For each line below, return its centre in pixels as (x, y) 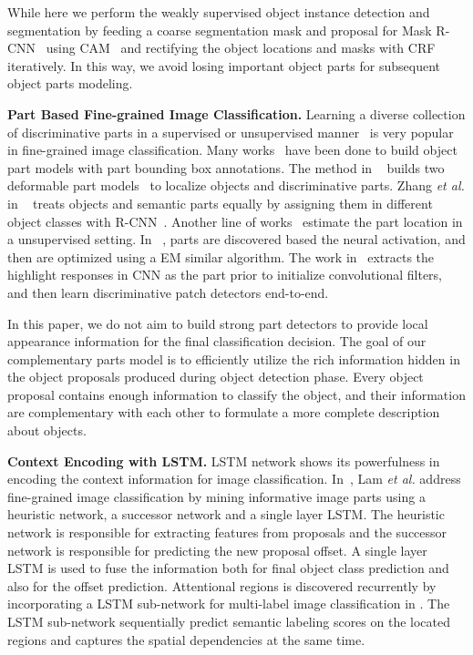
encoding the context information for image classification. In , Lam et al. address (234, 479)
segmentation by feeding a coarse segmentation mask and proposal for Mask (220, 30)
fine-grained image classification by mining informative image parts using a (216, 496)
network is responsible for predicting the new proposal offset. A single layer (217, 550)
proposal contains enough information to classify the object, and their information (236, 394)
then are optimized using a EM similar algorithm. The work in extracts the (221, 256)
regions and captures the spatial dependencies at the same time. (186, 639)
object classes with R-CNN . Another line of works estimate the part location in (235, 221)
